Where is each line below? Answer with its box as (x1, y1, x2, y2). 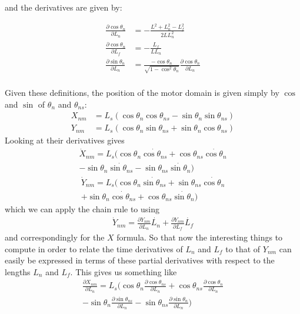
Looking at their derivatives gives (5, 134, 125, 146)
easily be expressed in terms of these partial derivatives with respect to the (5, 254, 275, 266)
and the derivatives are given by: (5, 1, 122, 13)
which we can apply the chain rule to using (5, 202, 160, 215)
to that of (225, 242, 261, 255)
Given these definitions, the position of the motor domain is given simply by (5, 86, 279, 99)
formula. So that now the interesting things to (116, 231, 283, 243)
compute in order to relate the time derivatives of (5, 242, 183, 255)
